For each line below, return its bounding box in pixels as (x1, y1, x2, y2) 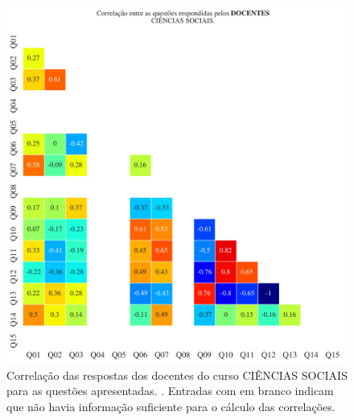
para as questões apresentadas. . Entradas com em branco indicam (6, 382, 334, 399)
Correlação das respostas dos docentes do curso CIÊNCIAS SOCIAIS (6, 366, 348, 383)
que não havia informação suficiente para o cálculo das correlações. (6, 397, 335, 414)
